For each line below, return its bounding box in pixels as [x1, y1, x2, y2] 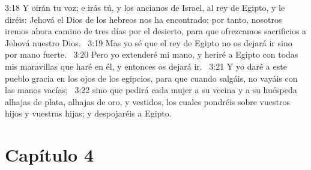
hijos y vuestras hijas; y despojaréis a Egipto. [5, 107, 172, 120]
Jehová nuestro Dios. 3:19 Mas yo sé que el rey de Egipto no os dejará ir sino [5, 36, 292, 49]
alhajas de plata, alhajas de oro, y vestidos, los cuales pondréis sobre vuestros [5, 95, 290, 108]
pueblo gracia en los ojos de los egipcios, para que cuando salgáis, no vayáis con [5, 71, 298, 84]
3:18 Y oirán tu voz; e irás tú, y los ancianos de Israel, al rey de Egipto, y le [5, 1, 285, 13]
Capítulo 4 [5, 142, 94, 167]
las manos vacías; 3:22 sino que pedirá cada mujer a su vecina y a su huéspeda [5, 83, 297, 96]
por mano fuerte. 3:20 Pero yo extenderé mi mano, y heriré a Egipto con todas [5, 48, 298, 61]
